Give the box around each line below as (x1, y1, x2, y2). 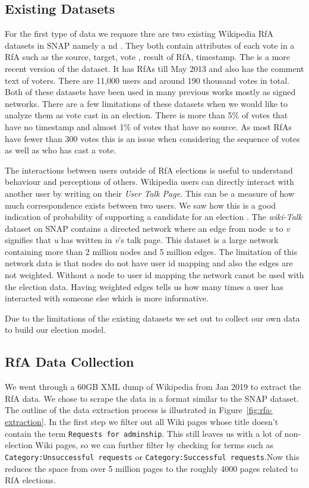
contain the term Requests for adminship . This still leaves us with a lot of (5, 427, 282, 439)
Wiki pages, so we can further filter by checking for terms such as (35, 439, 274, 451)
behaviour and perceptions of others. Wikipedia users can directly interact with (5, 175, 294, 188)
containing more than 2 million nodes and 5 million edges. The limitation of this (5, 245, 298, 257)
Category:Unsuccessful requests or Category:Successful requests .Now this (5, 450, 299, 462)
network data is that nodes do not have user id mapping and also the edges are (5, 257, 293, 269)
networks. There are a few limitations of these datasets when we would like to (5, 97, 288, 109)
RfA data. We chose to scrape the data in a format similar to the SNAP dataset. (5, 392, 299, 404)
